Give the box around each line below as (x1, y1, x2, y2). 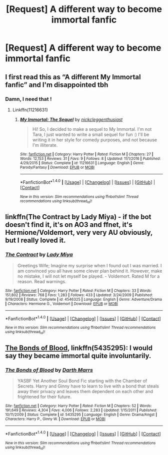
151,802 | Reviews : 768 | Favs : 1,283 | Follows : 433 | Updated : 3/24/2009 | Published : (5, 292, 153, 298)
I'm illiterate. (32, 142, 58, 148)
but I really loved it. (5, 236, 66, 245)
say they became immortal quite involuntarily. (5, 351, 151, 360)
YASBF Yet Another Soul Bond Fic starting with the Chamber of (17, 378, 147, 384)
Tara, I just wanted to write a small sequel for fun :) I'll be (32, 131, 149, 137)
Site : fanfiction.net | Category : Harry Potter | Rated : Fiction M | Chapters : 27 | (19, 151, 153, 157)
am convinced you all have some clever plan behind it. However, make (17, 268, 162, 274)
